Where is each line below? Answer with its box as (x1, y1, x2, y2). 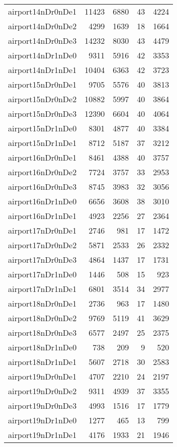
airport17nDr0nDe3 (8, 254, 77, 265)
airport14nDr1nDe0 (8, 49, 77, 61)
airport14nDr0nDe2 (8, 20, 77, 32)
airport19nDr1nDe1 (8, 429, 77, 440)
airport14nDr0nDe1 (8, 6, 77, 17)
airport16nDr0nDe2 (8, 166, 77, 178)
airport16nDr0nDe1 (8, 152, 77, 163)
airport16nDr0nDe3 (8, 181, 77, 192)
